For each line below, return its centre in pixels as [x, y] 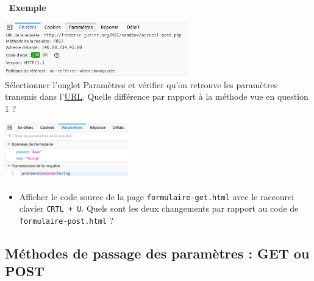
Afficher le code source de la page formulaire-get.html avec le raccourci [157, 196]
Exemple [28, 7]
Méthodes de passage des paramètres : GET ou [157, 253]
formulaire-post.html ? [66, 220]
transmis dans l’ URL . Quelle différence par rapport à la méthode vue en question [157, 96]
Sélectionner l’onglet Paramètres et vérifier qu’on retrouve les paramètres [141, 84]
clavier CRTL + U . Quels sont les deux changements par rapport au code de [159, 208]
